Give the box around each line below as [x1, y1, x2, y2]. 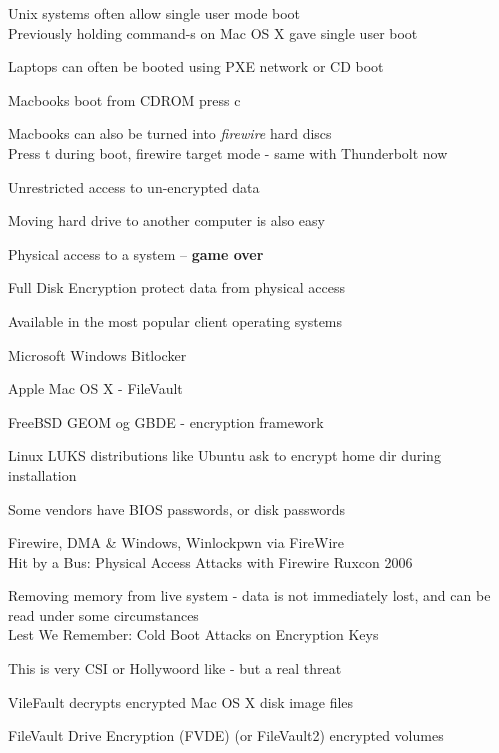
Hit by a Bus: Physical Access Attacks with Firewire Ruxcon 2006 [8, 551, 413, 572]
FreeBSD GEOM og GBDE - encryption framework [8, 411, 324, 432]
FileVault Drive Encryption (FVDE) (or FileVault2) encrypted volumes [8, 725, 444, 746]
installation [8, 464, 77, 485]
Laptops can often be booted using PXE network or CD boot [8, 56, 384, 77]
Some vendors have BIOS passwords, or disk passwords [8, 498, 345, 519]
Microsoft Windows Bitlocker [8, 344, 187, 365]
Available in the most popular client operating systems [8, 310, 343, 331]
